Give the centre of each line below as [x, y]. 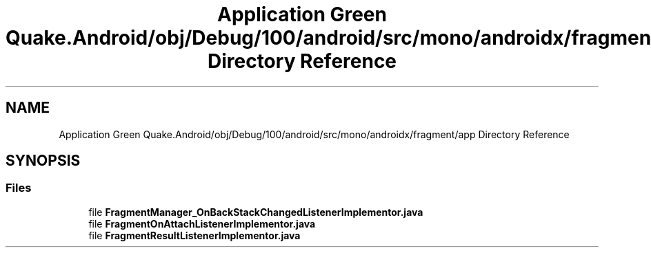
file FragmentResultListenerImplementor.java [194, 235]
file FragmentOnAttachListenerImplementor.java [202, 223]
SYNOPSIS [43, 161]
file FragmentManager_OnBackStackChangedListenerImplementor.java [256, 212]
